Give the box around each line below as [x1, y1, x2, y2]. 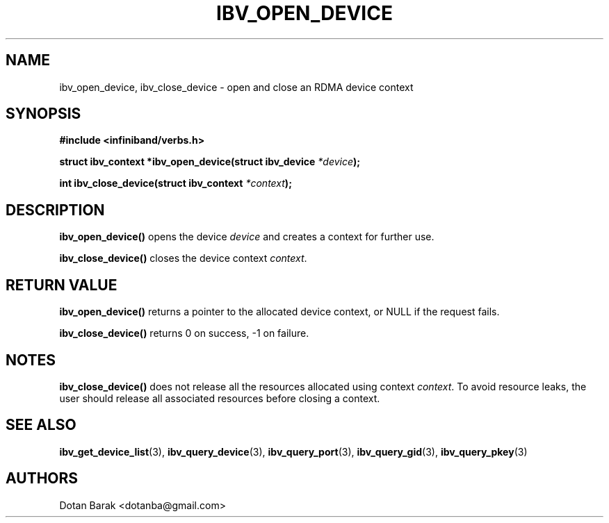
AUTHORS [6, 470, 79, 488]
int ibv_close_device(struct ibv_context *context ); [59, 177, 292, 190]
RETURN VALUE [6, 276, 117, 294]
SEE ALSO [6, 416, 76, 434]
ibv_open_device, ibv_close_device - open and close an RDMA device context [59, 81, 414, 93]
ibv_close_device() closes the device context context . [59, 252, 307, 265]
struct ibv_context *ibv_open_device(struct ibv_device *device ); [59, 156, 361, 168]
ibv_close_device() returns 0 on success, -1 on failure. [59, 327, 309, 340]
